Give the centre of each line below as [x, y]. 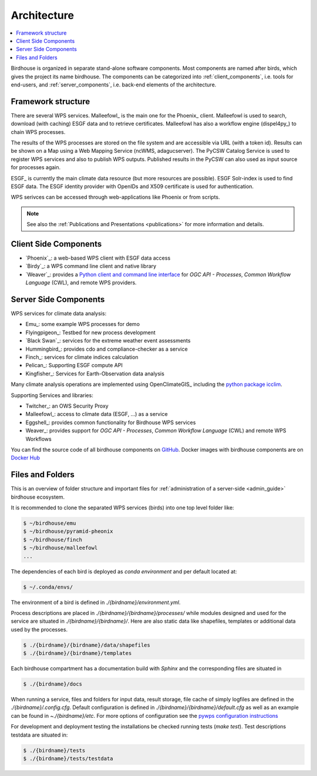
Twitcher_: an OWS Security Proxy [67, 406]
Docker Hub [26, 458]
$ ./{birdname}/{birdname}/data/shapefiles [87, 645]
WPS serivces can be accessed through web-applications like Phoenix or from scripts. [115, 197]
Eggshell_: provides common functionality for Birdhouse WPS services [111, 422]
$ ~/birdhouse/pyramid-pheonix [68, 531]
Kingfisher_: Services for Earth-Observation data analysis [95, 374]
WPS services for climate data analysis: [59, 314]
